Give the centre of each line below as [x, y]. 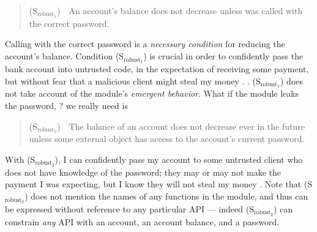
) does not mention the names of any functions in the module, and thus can [166, 196]
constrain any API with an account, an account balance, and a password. [142, 221]
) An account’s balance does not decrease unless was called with [180, 10]
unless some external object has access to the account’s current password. [167, 139]
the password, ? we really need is [66, 105]
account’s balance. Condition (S [65, 56]
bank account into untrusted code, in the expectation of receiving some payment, [157, 68]
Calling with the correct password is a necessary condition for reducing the [145, 44]
